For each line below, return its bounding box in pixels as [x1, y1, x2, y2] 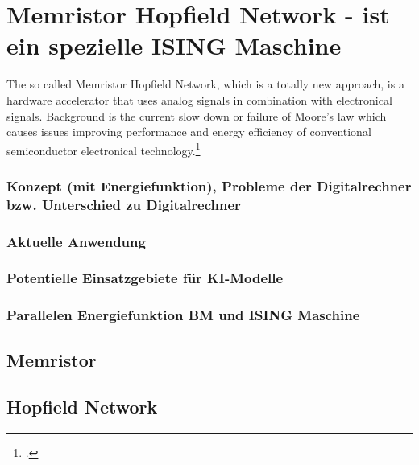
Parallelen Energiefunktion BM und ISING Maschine [6, 305, 360, 325]
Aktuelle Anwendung [6, 231, 146, 251]
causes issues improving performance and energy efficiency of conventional [6, 123, 371, 140]
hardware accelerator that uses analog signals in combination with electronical [6, 91, 392, 108]
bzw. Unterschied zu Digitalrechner [6, 194, 241, 214]
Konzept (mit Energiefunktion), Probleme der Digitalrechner [6, 175, 412, 195]
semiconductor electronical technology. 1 [6, 139, 201, 158]
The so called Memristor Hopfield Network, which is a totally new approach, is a [6, 76, 404, 93]
